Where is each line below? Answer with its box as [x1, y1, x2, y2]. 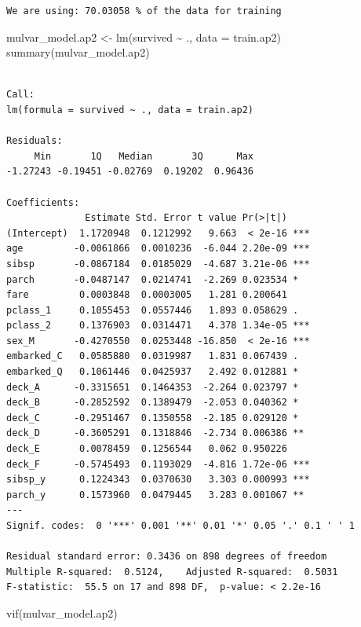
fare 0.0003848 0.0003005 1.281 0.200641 [6, 289, 287, 301]
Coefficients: [6, 196, 80, 208]
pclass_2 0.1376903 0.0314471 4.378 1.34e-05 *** [6, 320, 310, 332]
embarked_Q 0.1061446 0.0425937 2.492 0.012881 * [6, 366, 299, 378]
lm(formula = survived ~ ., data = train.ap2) [6, 104, 253, 115]
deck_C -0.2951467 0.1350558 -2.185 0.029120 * [6, 412, 299, 423]
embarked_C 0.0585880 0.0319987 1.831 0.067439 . [6, 350, 299, 362]
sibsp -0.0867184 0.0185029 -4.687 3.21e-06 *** [6, 258, 310, 269]
